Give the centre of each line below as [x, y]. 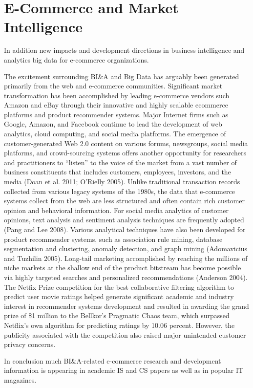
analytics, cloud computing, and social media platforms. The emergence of [115, 134]
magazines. [20, 379]
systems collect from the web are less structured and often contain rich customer [125, 201]
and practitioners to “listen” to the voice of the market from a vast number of [120, 162]
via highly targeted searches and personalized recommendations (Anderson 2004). [126, 277]
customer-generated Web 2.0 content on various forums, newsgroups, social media [126, 143]
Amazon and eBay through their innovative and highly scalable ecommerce [116, 105]
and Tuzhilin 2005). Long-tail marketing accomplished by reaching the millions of [126, 258]
